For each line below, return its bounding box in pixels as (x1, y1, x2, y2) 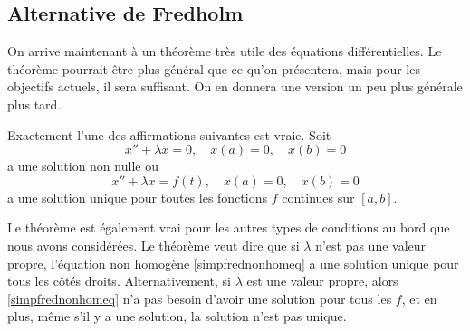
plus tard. (7, 94, 62, 113)
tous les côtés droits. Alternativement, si (7, 271, 231, 290)
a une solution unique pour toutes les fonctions (7, 187, 267, 206)
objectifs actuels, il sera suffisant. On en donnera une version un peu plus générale (7, 77, 463, 96)
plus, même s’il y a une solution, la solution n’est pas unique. (7, 307, 347, 326)
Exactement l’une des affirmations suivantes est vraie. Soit (7, 125, 331, 144)
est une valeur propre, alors (246, 271, 398, 290)
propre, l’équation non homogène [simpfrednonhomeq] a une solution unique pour (7, 253, 459, 272)
